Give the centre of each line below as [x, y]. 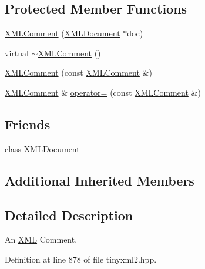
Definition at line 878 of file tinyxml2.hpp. [81, 259]
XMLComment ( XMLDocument [63, 33]
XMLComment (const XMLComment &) [78, 73]
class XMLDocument [42, 148]
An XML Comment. [41, 239]
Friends [28, 124]
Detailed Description [69, 215]
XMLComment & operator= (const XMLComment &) [103, 92]
